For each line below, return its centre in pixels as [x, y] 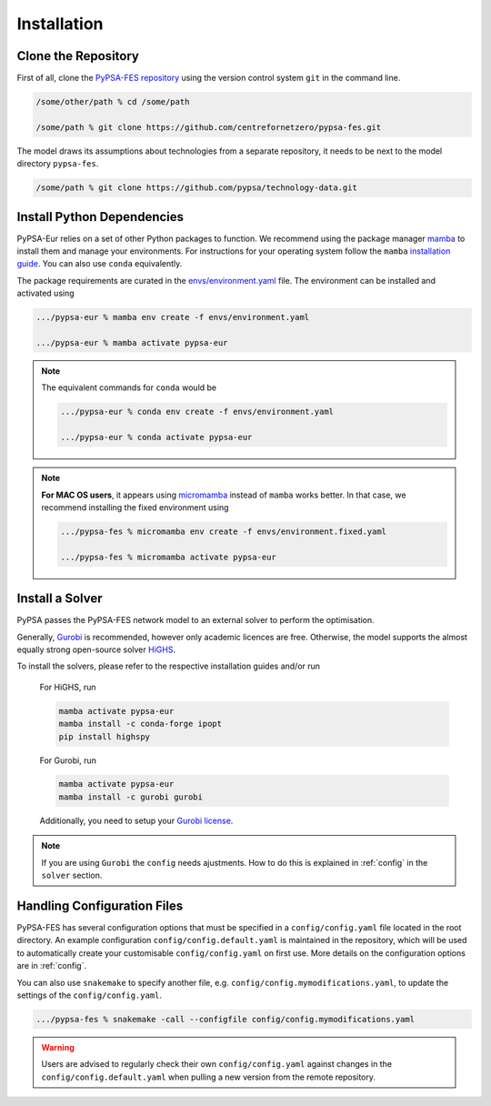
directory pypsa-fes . [58, 164]
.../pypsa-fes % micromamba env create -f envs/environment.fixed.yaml [223, 531]
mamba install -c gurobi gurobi [131, 797]
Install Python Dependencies [100, 217]
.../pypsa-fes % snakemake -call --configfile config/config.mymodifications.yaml [225, 1019]
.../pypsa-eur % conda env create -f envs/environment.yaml [197, 412]
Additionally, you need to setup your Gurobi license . [136, 820]
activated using [45, 293]
